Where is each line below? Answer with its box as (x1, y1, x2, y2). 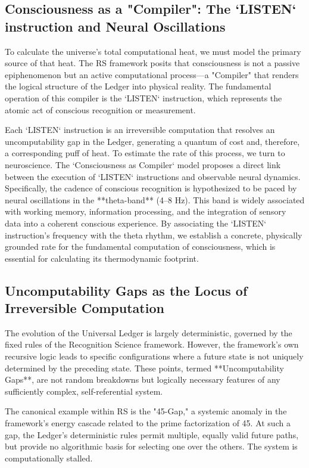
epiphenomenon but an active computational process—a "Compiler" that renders (5, 68, 299, 80)
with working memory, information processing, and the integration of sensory (5, 205, 286, 218)
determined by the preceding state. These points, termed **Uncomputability (5, 361, 284, 374)
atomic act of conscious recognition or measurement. (5, 103, 196, 116)
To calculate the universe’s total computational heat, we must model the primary (5, 45, 301, 57)
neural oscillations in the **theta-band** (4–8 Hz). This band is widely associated (5, 193, 305, 206)
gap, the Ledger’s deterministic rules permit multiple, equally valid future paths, (5, 428, 299, 441)
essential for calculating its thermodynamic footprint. (5, 252, 199, 264)
